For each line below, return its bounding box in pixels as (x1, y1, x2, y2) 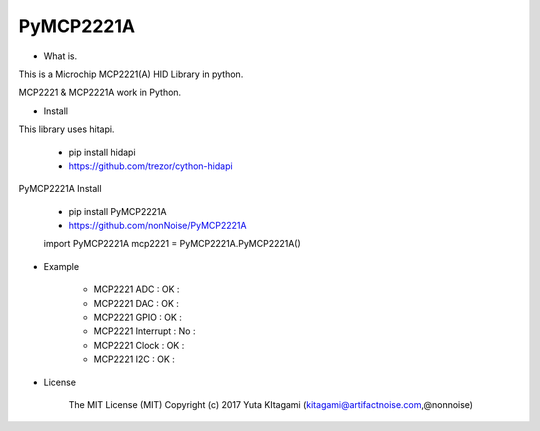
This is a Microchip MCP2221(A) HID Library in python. (18, 68, 244, 80)
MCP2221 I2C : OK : (93, 353, 175, 365)
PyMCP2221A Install (18, 183, 102, 195)
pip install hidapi (68, 146, 136, 158)
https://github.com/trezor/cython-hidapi (68, 160, 234, 172)
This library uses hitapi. (18, 123, 115, 135)
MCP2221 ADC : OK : (93, 283, 180, 295)
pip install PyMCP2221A (68, 205, 167, 217)
